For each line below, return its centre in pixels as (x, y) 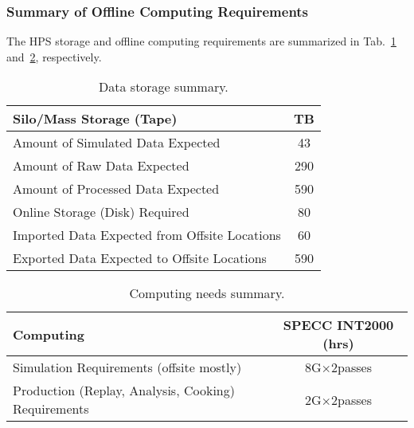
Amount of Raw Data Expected (101, 166)
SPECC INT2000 (338, 325)
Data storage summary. (164, 87)
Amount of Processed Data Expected (116, 189)
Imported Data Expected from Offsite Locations (147, 235)
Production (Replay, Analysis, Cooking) (124, 391)
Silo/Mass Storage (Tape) (95, 119)
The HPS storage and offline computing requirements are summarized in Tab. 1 (201, 41)
